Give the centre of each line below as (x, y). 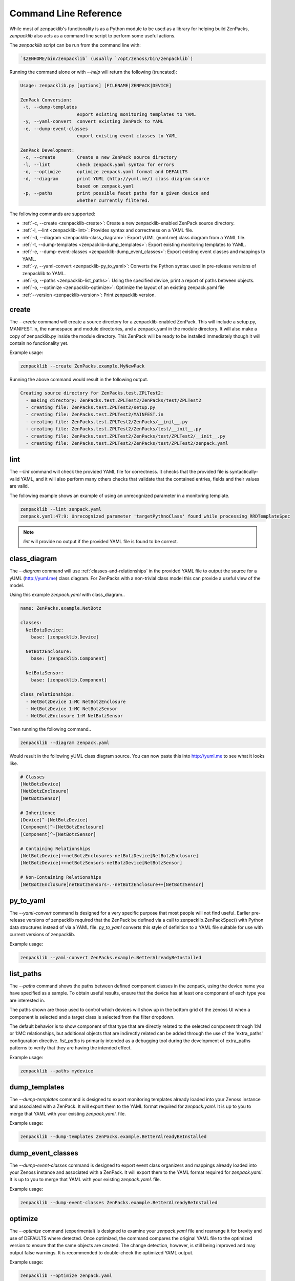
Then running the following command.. (50, 729)
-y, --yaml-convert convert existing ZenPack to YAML (93, 121)
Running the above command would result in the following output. (79, 380)
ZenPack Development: (47, 150)
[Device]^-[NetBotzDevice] (54, 820)
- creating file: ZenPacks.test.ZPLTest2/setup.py (91, 408)
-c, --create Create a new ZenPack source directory (100, 157)
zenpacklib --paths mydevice (57, 1071)
